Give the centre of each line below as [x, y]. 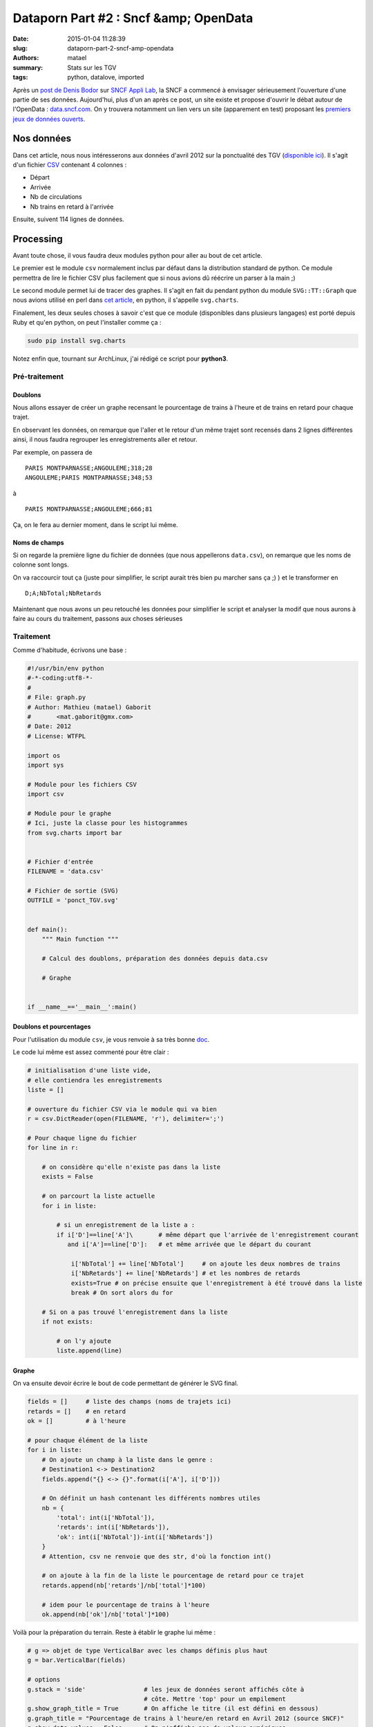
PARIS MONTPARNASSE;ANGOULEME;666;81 [89, 509]
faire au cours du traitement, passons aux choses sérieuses [98, 618]
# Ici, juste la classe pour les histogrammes [107, 823]
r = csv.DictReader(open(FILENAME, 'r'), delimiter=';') [126, 1119]
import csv [46, 794]
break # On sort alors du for [122, 1293]
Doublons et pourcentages [52, 1027]
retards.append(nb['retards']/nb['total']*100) [124, 1585]
